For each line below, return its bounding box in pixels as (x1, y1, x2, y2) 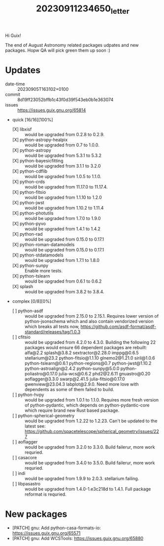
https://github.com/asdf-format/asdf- (80, 324, 157, 329)
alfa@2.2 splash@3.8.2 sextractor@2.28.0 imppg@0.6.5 (24, 350, 139, 356)
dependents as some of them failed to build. (24, 386, 114, 392)
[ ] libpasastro (12, 480, 41, 486)
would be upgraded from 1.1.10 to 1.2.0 (24, 194, 102, 200)
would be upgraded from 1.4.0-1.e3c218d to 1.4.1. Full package (24, 486, 151, 492)
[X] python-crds (12, 179, 45, 184)
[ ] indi (12, 470, 26, 476)
